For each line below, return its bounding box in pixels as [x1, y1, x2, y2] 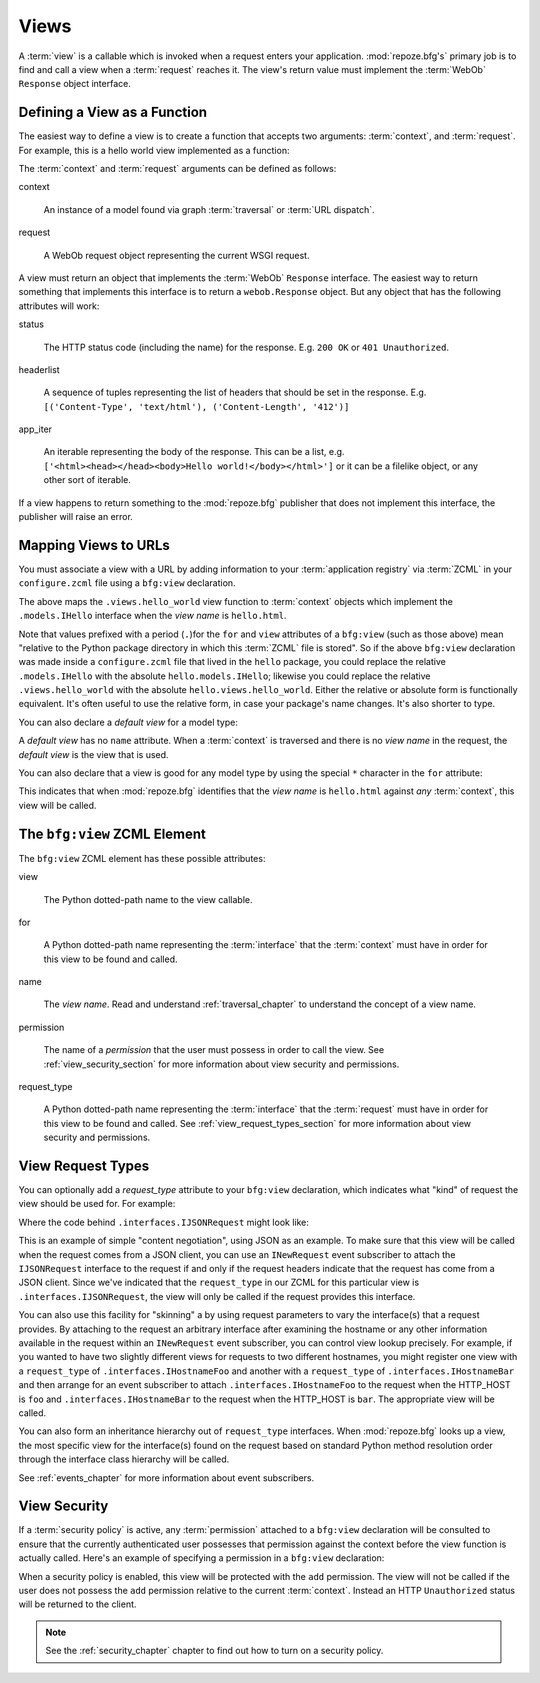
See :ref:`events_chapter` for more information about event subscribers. [18, 1471, 315, 1484]
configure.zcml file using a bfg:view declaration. [18, 577, 236, 589]
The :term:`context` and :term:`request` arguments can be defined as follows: [18, 163, 337, 175]
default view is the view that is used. [18, 748, 169, 760]
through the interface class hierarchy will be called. [18, 1453, 230, 1465]
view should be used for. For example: [18, 1198, 176, 1210]
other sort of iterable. [43, 474, 132, 486]
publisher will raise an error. [18, 511, 134, 523]
